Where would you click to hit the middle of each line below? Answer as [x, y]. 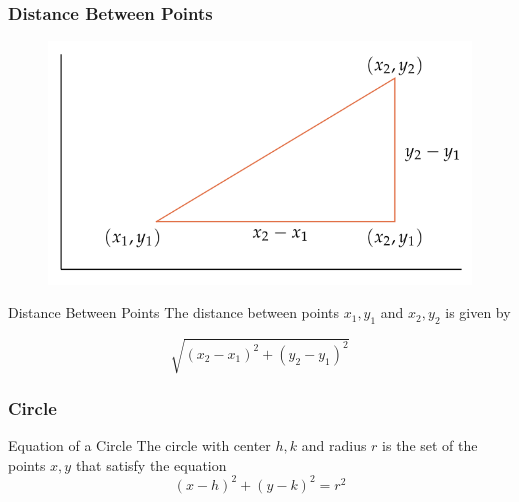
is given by [478, 312]
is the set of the [430, 444]
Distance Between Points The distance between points [174, 312]
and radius [334, 444]
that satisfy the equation [151, 464]
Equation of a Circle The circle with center [139, 444]
